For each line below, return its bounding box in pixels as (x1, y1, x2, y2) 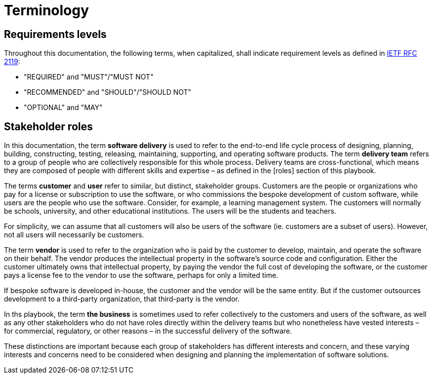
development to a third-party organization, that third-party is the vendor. (4, 295, 240, 303)
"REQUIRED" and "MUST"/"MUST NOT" (24, 73, 154, 81)
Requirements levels (4, 28, 107, 40)
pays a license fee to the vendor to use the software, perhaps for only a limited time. (4, 271, 278, 280)
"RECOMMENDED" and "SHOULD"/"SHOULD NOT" (24, 88, 191, 97)
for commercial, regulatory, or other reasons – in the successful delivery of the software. (4, 327, 292, 336)
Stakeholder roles (4, 120, 93, 133)
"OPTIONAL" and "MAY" (24, 103, 103, 112)
